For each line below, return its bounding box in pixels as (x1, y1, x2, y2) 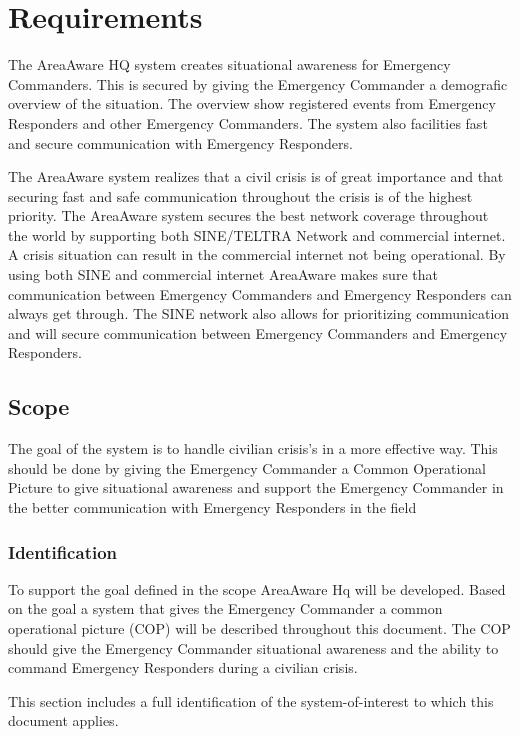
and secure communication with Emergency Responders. (8, 132, 353, 153)
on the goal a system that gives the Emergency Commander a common (8, 598, 443, 619)
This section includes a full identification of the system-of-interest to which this (8, 690, 494, 711)
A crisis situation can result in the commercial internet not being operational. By (8, 244, 506, 265)
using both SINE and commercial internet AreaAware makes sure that (8, 264, 438, 285)
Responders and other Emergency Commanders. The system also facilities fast (8, 112, 488, 133)
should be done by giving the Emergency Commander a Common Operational (8, 457, 486, 478)
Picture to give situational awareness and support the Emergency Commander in (8, 477, 504, 498)
